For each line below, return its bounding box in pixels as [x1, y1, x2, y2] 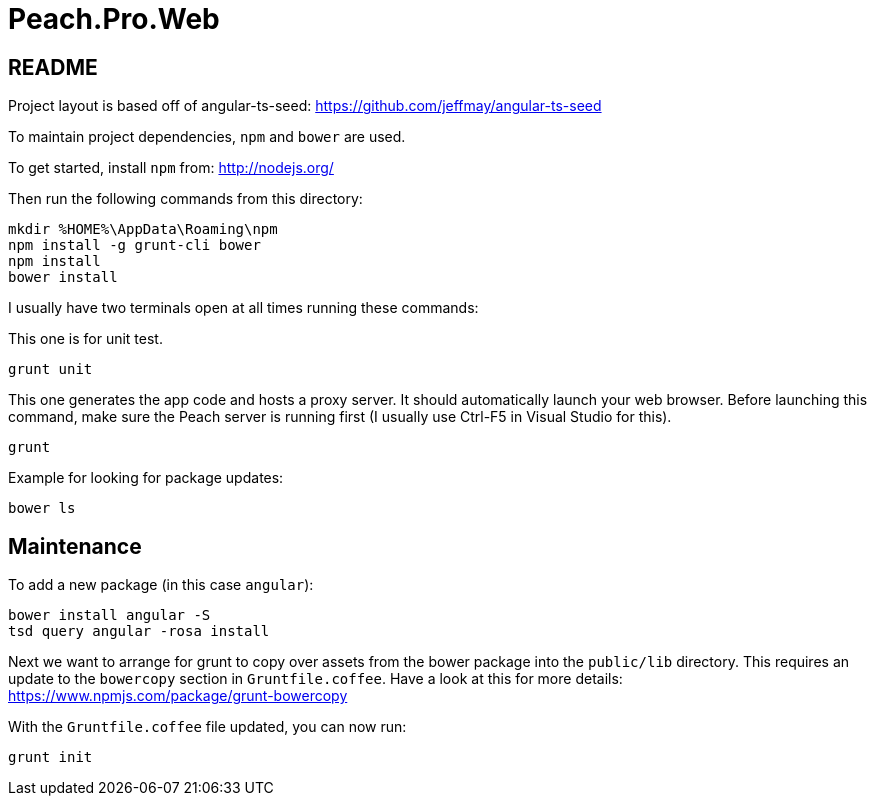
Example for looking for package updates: [8, 469, 284, 487]
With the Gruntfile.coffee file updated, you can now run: [8, 718, 407, 736]
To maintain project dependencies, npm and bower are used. [8, 128, 406, 146]
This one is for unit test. [8, 330, 163, 348]
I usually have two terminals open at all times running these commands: [8, 299, 479, 317]
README [8, 54, 98, 80]
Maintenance [8, 533, 142, 559]
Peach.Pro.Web [8, 2, 220, 36]
